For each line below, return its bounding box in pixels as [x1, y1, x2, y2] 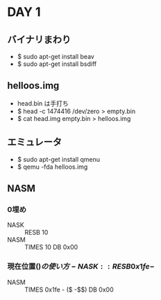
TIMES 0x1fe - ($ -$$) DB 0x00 [24, 285, 115, 294]
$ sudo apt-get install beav [17, 53, 95, 60]
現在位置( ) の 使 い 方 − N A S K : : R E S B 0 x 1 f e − [7, 262, 155, 272]
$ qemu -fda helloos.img [17, 162, 88, 171]
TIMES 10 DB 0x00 [24, 243, 78, 251]
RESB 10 [24, 228, 49, 237]
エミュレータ [7, 136, 62, 148]
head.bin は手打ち [17, 99, 69, 108]
